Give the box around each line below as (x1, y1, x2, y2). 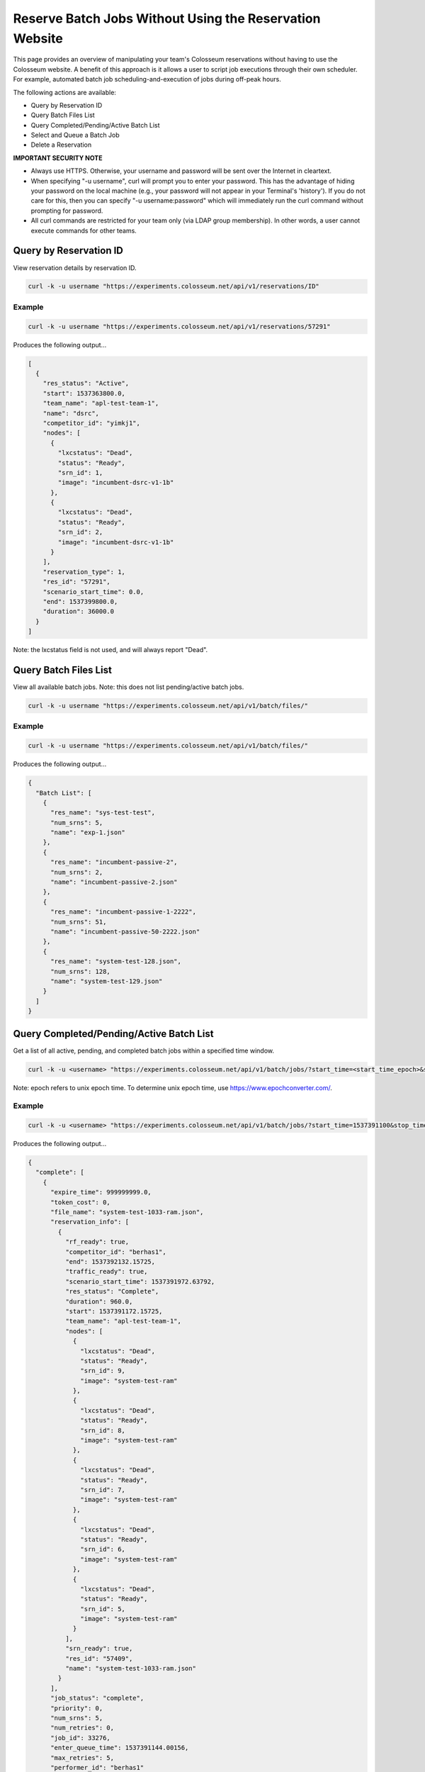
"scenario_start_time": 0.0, (42, 588, 144, 595)
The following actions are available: (13, 88, 117, 96)
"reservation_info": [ (50, 1218, 130, 1226)
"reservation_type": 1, (42, 568, 125, 576)
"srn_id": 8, (80, 1426, 125, 1435)
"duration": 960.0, (64, 1297, 133, 1306)
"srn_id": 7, (80, 1486, 125, 1493)
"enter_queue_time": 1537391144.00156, (50, 1744, 189, 1752)
